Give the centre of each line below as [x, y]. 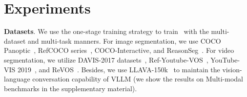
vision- [232, 69]
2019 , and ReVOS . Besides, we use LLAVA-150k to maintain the [119, 69]
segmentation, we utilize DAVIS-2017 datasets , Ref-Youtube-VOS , [106, 59]
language [17, 79]
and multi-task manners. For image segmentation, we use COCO [124, 40]
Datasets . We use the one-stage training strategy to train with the [106, 31]
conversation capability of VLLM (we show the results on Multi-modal [138, 79]
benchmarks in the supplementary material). [71, 88]
